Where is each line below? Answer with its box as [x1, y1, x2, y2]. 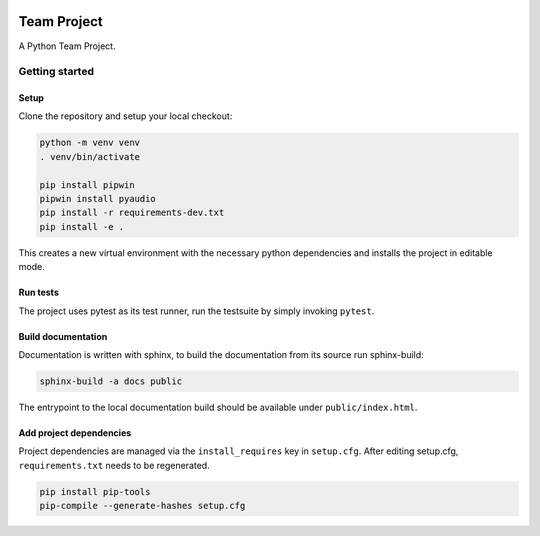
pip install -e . [39, 221, 125, 232]
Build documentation [18, 330, 108, 342]
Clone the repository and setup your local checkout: [18, 110, 233, 122]
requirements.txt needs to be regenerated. [18, 459, 210, 471]
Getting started [18, 65, 95, 79]
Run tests [18, 286, 59, 299]
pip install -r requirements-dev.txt [39, 207, 225, 219]
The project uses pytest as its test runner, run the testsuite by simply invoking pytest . [18, 305, 375, 317]
